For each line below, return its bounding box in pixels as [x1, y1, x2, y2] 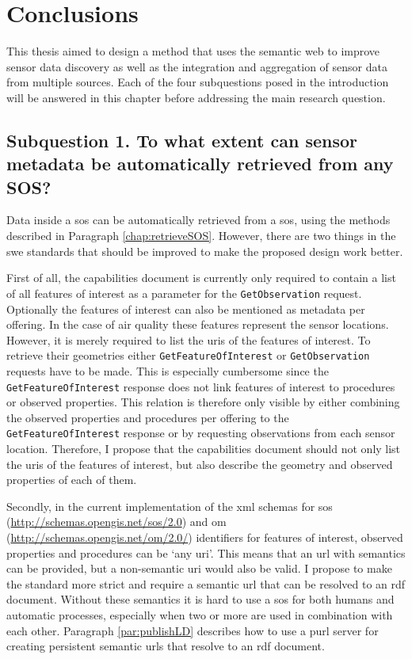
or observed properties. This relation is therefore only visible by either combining [6, 394, 400, 410]
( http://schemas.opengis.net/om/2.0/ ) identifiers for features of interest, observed [6, 529, 403, 546]
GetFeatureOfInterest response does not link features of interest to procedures [6, 378, 395, 394]
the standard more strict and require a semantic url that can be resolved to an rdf [6, 575, 406, 592]
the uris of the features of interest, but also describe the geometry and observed [6, 455, 393, 472]
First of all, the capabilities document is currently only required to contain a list [6, 269, 396, 286]
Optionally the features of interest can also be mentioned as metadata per [6, 300, 365, 317]
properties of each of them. [6, 471, 137, 488]
